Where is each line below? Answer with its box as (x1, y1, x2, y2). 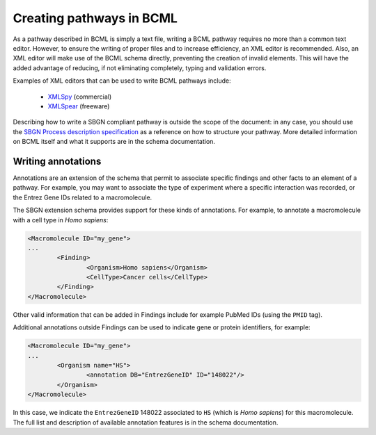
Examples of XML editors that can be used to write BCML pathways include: (13, 76, 231, 85)
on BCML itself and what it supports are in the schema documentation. (13, 138, 216, 146)
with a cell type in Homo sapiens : (13, 215, 109, 224)
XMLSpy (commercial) (47, 92, 112, 101)
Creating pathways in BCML (13, 10, 178, 26)
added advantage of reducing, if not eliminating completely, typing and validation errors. (13, 63, 267, 72)
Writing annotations (13, 155, 102, 167)
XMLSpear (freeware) (47, 101, 110, 110)
